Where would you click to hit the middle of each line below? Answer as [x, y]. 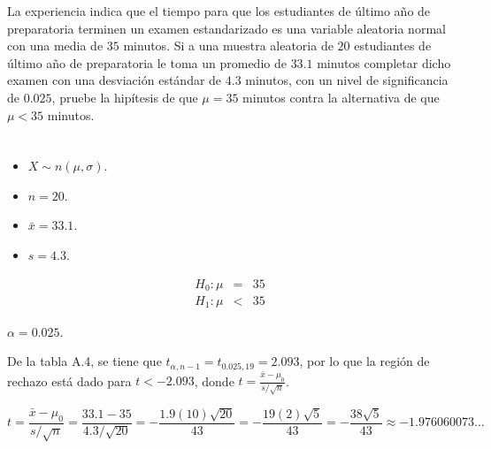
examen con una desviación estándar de [115, 80]
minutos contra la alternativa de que [341, 97]
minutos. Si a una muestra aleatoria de [228, 46]
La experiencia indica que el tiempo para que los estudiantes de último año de [219, 11]
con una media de [55, 46]
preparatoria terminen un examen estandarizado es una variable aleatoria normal [226, 28]
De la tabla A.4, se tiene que [84, 361]
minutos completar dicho [384, 62]
